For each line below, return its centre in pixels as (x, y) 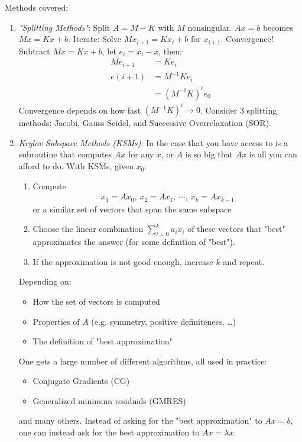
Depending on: (45, 281)
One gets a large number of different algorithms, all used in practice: (143, 361)
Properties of (56, 321)
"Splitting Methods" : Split (64, 27)
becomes (278, 27)
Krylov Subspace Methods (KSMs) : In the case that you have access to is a (153, 142)
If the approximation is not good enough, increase (123, 261)
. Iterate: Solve (95, 39)
